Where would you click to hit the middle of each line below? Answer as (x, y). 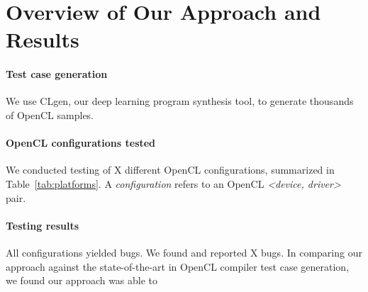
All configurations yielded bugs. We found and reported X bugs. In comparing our (184, 252)
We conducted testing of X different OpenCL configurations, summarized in (170, 170)
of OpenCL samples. (50, 114)
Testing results (43, 225)
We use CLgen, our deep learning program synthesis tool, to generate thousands (180, 101)
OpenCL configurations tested (81, 143)
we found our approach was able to (82, 280)
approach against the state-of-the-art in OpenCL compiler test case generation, (178, 266)
